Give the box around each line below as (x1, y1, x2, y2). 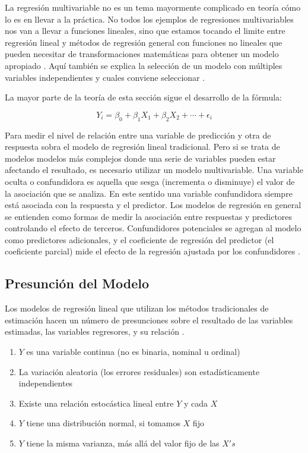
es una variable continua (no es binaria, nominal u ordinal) (26, 345, 240, 358)
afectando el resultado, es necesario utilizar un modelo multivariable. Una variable (5, 163, 303, 176)
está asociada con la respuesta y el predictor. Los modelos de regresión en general (5, 199, 301, 211)
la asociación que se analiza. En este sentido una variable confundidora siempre (5, 187, 293, 199)
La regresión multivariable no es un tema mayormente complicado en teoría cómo (5, 1, 301, 13)
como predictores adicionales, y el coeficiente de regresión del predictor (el (5, 233, 274, 246)
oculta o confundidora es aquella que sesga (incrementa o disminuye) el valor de (5, 175, 295, 187)
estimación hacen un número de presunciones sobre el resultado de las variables (5, 313, 293, 326)
